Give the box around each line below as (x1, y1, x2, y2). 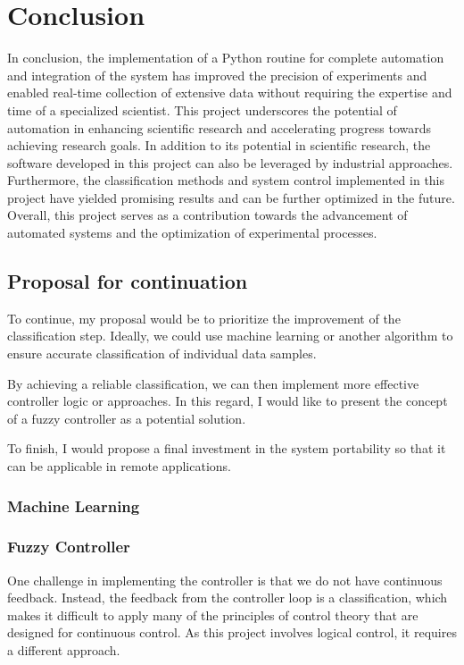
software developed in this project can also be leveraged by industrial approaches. (7, 153, 453, 172)
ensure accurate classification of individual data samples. (7, 344, 317, 363)
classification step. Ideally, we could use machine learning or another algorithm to (7, 326, 453, 345)
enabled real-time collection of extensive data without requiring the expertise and (7, 83, 452, 102)
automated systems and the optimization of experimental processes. (7, 223, 377, 242)
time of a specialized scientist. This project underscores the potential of (7, 100, 397, 119)
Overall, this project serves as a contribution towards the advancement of (7, 206, 408, 224)
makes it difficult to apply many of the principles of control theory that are (7, 605, 418, 624)
